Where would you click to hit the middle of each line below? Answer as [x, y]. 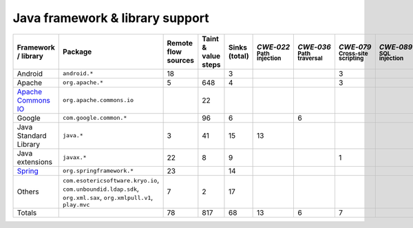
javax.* [75, 157]
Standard [32, 136]
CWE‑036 [315, 47]
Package [77, 52]
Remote [180, 43]
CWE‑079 [355, 47]
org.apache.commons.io [98, 100]
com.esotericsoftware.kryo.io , [111, 180]
